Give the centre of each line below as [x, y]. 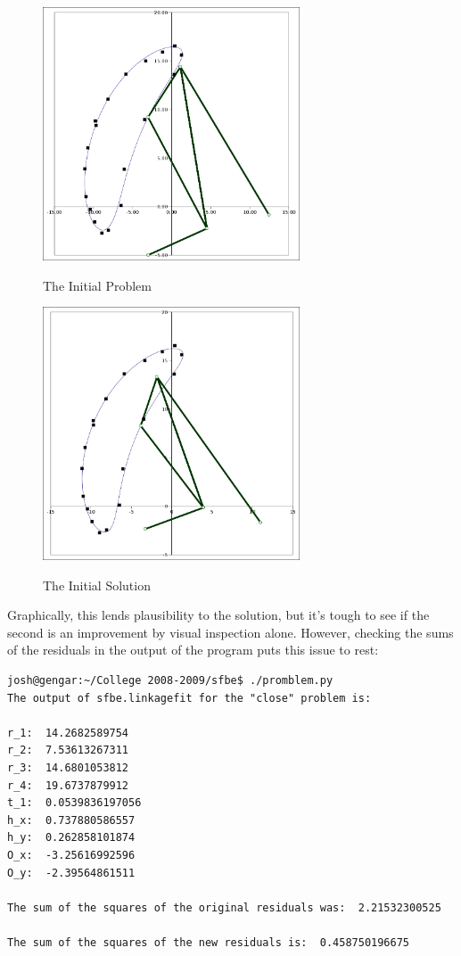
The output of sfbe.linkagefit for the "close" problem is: [189, 698]
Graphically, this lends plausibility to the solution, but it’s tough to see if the [218, 615]
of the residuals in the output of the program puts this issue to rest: [193, 650]
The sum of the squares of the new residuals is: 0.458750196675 [209, 942]
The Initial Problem [97, 285]
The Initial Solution [97, 585]
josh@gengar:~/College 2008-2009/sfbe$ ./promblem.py [170, 681]
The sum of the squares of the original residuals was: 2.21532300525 [224, 907]
